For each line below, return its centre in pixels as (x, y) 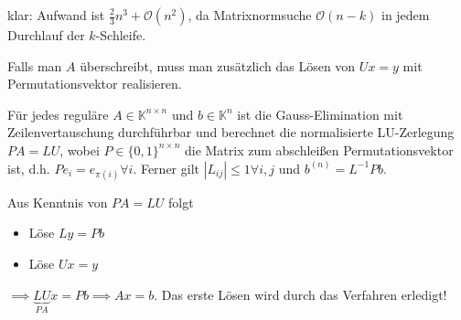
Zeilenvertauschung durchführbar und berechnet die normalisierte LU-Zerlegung (231, 132)
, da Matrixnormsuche (250, 15)
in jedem (405, 15)
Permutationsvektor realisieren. (95, 84)
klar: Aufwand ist (56, 15)
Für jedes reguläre (58, 114)
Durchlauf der (46, 35)
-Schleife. (121, 35)
